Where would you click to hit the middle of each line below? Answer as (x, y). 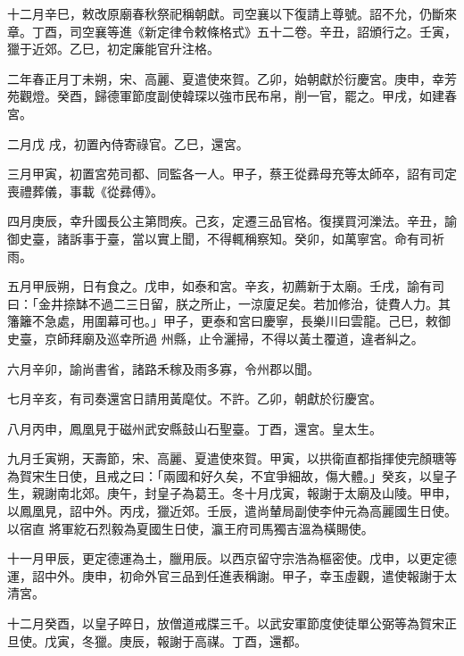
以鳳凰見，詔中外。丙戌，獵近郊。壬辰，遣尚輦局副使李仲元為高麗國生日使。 (232, 511)
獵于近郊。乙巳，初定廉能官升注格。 (113, 49)
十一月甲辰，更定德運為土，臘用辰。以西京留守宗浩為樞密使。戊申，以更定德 (232, 558)
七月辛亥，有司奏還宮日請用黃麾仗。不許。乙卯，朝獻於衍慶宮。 (195, 399)
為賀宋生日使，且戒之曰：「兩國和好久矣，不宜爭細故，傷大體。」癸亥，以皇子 (232, 475)
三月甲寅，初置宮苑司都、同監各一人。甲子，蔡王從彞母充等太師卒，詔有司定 (232, 174)
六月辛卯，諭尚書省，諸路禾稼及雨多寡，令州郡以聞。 (163, 368)
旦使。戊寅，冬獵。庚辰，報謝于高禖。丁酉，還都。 (157, 640)
